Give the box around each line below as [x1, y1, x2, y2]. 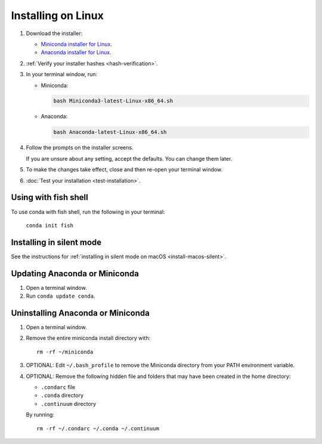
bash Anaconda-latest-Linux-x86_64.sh [53, 129, 167, 136]
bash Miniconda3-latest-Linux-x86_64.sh [53, 98, 173, 104]
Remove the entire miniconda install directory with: [26, 334, 151, 342]
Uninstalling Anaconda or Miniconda [11, 308, 150, 318]
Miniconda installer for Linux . [41, 40, 113, 48]
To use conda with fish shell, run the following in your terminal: [11, 208, 165, 215]
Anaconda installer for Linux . [41, 49, 112, 56]
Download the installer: [26, 30, 83, 37]
